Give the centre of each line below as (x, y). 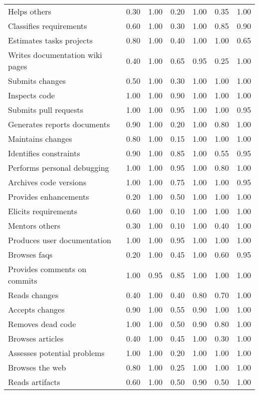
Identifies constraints (44, 153)
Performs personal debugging (59, 168)
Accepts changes (36, 309)
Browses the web (37, 367)
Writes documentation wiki (55, 55)
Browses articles (36, 338)
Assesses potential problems (56, 353)
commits (23, 280)
